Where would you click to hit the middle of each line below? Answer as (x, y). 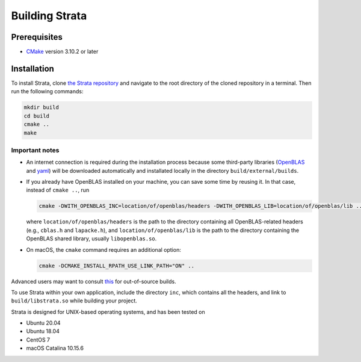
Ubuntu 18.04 (43, 331)
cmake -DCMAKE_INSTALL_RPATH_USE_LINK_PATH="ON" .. (117, 266)
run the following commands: (47, 92)
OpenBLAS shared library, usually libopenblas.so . (91, 239)
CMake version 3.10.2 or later (62, 52)
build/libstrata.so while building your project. (74, 301)
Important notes (35, 150)
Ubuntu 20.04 (43, 323)
